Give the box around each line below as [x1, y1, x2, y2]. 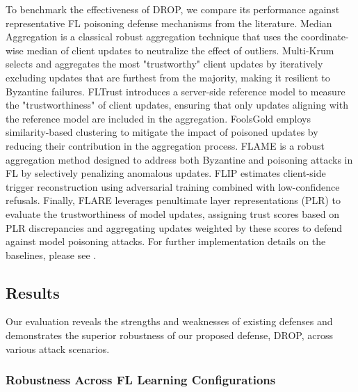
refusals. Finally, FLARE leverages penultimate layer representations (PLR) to [6, 193, 341, 207]
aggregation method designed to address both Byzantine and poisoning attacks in [6, 152, 353, 166]
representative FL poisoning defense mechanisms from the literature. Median [6, 15, 332, 30]
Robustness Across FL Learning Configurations [6, 371, 276, 389]
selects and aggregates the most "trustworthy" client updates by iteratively [6, 56, 323, 71]
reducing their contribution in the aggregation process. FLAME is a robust [6, 138, 325, 152]
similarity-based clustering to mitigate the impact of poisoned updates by [6, 125, 318, 139]
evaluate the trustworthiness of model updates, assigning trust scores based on [6, 206, 340, 221]
